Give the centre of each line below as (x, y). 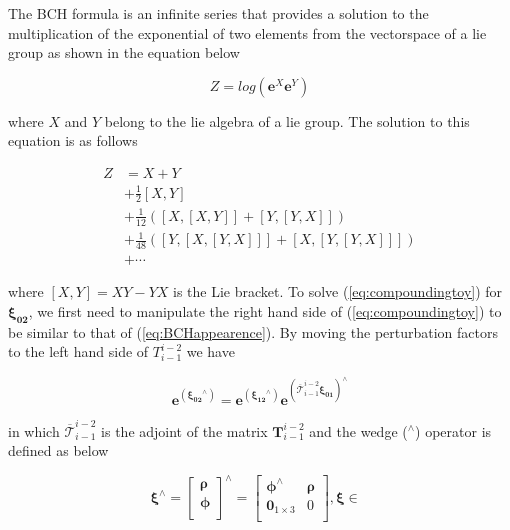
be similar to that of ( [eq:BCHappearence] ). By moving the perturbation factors (253, 331)
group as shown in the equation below (124, 52)
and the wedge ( (358, 430)
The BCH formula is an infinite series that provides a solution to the (218, 13)
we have (210, 351)
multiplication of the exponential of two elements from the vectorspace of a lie (247, 32)
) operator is (453, 430)
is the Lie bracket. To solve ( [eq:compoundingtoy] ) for (338, 291)
